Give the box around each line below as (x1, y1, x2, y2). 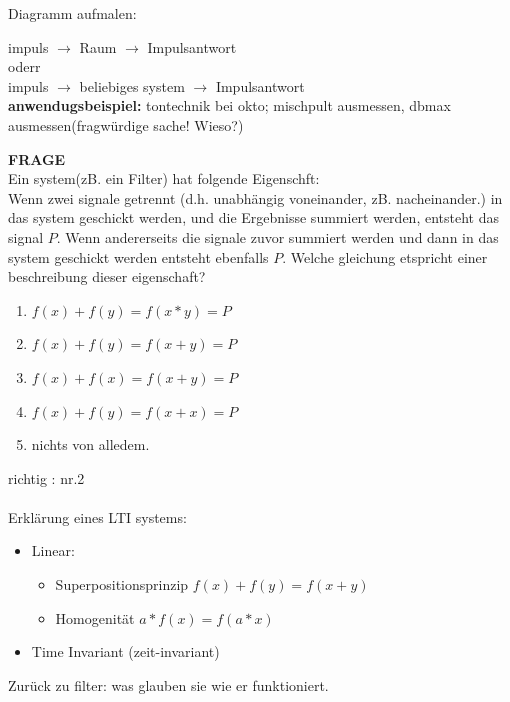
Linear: (31, 540, 75, 561)
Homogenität (55, 607, 135, 628)
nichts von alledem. (31, 434, 150, 455)
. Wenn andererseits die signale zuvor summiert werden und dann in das (56, 226, 499, 247)
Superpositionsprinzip (55, 574, 189, 595)
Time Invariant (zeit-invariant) (31, 641, 220, 662)
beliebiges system (79, 75, 185, 96)
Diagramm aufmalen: (8, 3, 137, 23)
